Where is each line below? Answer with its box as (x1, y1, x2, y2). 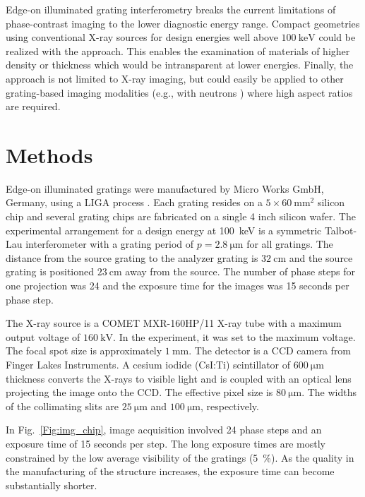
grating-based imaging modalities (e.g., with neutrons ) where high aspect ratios (6, 85, 353, 100)
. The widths (301, 385, 357, 400)
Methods (6, 140, 93, 169)
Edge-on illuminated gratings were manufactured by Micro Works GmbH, (6, 181, 324, 196)
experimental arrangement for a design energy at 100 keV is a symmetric (6, 222, 322, 237)
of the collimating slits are (6, 398, 119, 413)
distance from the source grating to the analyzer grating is (6, 250, 258, 265)
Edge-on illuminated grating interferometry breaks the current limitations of (6, 2, 336, 16)
